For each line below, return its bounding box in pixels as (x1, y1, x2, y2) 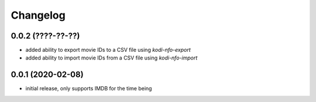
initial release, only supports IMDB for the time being (25, 85, 152, 92)
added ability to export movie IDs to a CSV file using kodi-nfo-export (25, 47, 191, 54)
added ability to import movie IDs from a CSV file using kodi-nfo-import (25, 54, 198, 61)
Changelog (11, 9, 66, 22)
